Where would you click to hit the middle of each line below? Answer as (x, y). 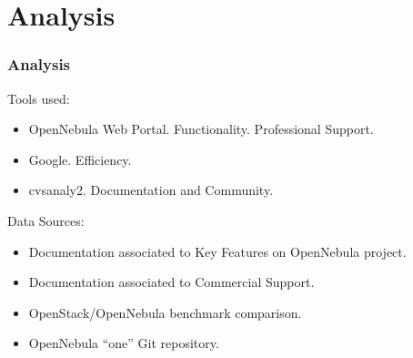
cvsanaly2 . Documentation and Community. (151, 190)
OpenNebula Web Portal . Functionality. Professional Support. (201, 129)
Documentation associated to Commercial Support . (171, 282)
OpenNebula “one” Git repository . (124, 343)
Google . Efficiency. (80, 159)
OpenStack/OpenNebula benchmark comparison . (165, 312)
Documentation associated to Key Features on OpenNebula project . (217, 251)
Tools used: (39, 98)
